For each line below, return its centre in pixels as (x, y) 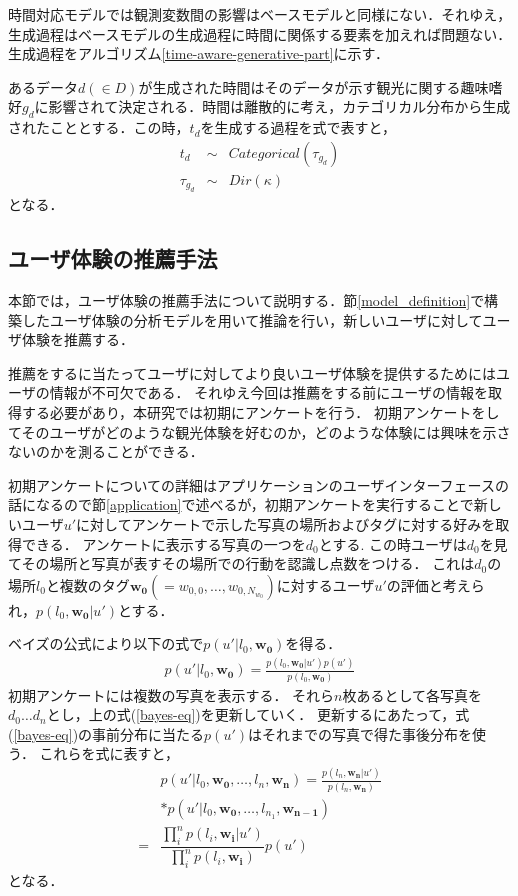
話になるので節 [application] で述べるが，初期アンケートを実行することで (241, 504)
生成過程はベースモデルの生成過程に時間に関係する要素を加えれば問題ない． (260, 33)
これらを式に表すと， (109, 753)
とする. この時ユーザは (392, 543)
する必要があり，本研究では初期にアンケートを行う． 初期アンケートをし (260, 412)
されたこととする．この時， (99, 127)
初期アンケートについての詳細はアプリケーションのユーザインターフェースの (258, 484)
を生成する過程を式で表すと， (298, 127)
